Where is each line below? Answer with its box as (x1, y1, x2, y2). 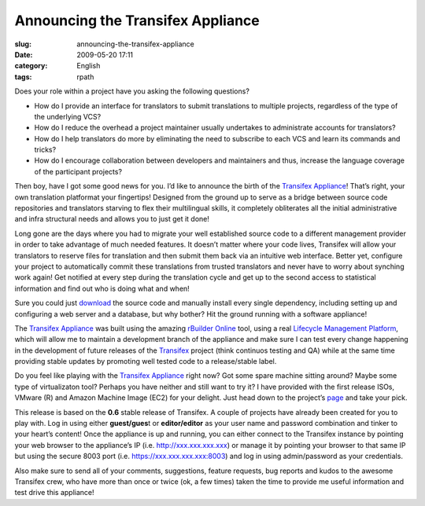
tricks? (34, 145, 57, 155)
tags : (14, 71, 32, 82)
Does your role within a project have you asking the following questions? (14, 86, 249, 96)
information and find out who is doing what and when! (14, 284, 190, 293)
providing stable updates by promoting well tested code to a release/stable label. (14, 357, 277, 366)
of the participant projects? (34, 167, 122, 176)
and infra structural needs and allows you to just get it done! (14, 214, 210, 224)
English (76, 61, 101, 71)
